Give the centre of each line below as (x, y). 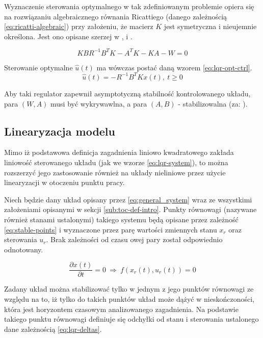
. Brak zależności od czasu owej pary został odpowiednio (134, 239)
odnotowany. (24, 249)
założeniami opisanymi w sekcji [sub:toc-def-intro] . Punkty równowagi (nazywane (130, 209)
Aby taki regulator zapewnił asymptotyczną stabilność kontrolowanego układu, (127, 93)
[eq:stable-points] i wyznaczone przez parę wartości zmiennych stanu (111, 229)
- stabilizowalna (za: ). (213, 103)
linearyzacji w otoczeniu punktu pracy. (64, 182)
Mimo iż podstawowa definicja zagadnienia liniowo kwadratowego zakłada (119, 152)
